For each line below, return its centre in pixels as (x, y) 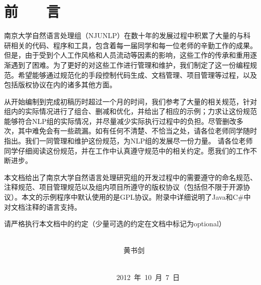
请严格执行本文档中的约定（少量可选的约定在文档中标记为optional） (115, 224)
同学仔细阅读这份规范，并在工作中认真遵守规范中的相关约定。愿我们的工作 (127, 150)
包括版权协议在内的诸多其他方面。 (60, 85)
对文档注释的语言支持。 (43, 206)
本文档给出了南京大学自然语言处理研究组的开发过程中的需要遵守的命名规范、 (130, 177)
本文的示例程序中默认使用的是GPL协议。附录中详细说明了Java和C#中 (136, 197)
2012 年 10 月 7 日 (148, 277)
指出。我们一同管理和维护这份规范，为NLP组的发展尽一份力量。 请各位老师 (128, 141)
